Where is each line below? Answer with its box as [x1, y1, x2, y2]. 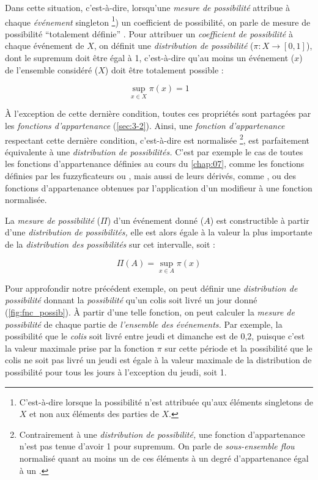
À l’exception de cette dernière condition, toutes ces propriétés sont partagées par [5, 107, 311, 120]
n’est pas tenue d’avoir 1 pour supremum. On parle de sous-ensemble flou [19, 440, 295, 452]
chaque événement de [5, 39, 84, 52]
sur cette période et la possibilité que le [165, 341, 312, 354]
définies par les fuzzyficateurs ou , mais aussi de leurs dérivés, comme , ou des [5, 169, 296, 182]
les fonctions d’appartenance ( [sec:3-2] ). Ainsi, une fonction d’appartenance [5, 119, 285, 132]
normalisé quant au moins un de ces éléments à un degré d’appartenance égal [19, 451, 309, 464]
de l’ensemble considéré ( [5, 63, 98, 76]
